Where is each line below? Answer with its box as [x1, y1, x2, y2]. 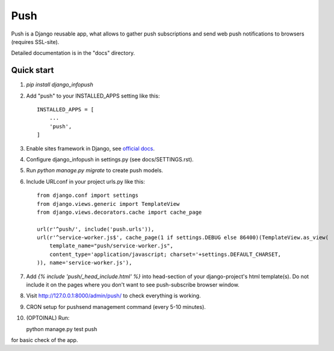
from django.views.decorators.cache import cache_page [37, 208, 202, 216]
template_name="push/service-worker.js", [49, 243, 174, 249]
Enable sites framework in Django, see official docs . [26, 144, 155, 152]
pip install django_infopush [26, 81, 93, 89]
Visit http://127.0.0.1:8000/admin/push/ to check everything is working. [26, 292, 201, 299]
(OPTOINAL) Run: [26, 314, 70, 321]
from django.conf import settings [37, 192, 138, 199]
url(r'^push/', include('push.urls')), [37, 226, 155, 232]
